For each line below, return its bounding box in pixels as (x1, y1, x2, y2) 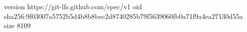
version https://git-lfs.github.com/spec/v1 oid (4, 1, 142, 11)
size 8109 (4, 20, 31, 31)
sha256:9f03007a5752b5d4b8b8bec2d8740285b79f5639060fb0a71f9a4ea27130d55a (4, 11, 243, 21)
